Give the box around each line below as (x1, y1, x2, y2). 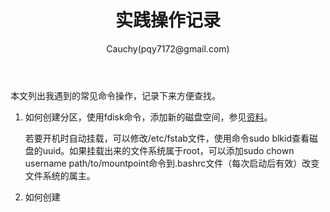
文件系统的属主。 (24, 169, 96, 181)
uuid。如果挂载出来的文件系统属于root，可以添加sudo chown (42, 144, 295, 156)
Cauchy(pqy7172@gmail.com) (106, 42, 230, 55)
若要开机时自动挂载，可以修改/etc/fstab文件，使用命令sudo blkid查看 (24, 132, 310, 144)
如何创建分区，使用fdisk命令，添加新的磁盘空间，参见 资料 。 (24, 111, 273, 123)
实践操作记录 (114, 9, 221, 32)
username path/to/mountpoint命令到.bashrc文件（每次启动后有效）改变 (24, 157, 320, 169)
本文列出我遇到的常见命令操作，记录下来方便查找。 (10, 89, 221, 101)
